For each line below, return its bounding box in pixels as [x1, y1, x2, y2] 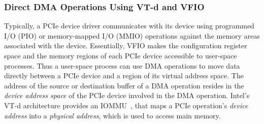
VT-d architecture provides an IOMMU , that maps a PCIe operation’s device [4, 100, 248, 110]
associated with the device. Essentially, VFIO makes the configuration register [4, 40, 247, 51]
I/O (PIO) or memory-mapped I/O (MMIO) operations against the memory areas [4, 30, 260, 41]
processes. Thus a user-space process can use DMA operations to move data [4, 60, 240, 71]
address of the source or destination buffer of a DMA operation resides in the [4, 80, 244, 90]
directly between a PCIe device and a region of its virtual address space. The [4, 70, 244, 81]
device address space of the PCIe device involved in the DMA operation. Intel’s [4, 90, 250, 101]
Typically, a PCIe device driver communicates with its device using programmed [4, 20, 254, 31]
